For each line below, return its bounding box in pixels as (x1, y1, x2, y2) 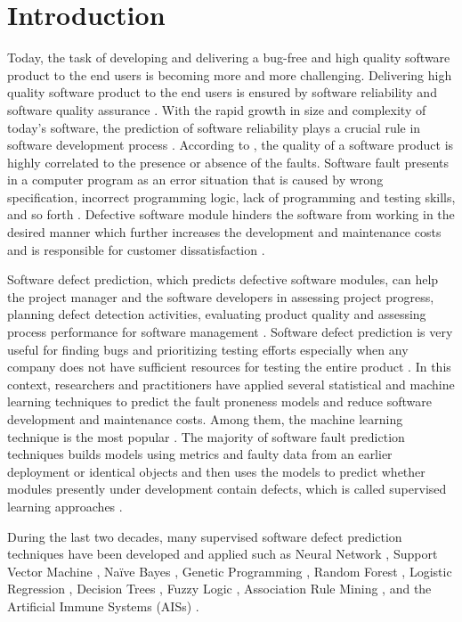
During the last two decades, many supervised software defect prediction (7, 527, 402, 545)
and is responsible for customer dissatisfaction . (7, 240, 265, 258)
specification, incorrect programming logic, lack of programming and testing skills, (7, 187, 456, 206)
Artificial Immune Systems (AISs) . (7, 596, 199, 615)
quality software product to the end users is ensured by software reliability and (7, 83, 437, 102)
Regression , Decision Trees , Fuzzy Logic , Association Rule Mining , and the (7, 579, 432, 598)
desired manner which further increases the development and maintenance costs (7, 223, 442, 241)
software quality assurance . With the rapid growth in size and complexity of (7, 100, 426, 119)
